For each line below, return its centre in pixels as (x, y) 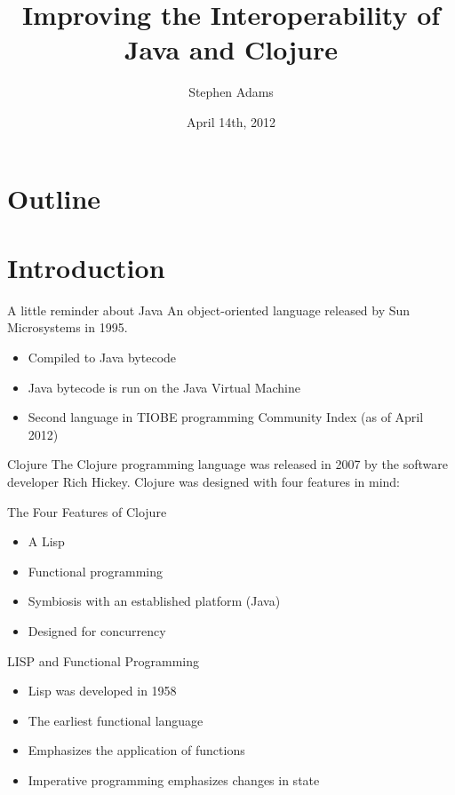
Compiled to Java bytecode (102, 357)
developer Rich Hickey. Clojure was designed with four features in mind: (204, 481)
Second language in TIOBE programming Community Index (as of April (226, 417)
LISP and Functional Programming (103, 660)
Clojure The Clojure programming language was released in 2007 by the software (227, 464)
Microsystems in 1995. (68, 327)
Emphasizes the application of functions (136, 750)
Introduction (86, 267)
